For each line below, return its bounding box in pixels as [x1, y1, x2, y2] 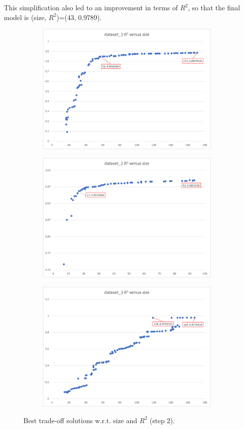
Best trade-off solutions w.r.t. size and [23, 415, 138, 425]
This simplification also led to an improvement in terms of [4, 2, 178, 12]
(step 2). [149, 415, 175, 425]
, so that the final [188, 2, 240, 12]
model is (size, [4, 12, 46, 22]
